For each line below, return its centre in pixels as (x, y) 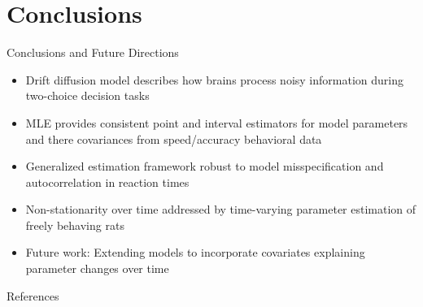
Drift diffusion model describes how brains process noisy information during (214, 79)
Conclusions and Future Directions (93, 52)
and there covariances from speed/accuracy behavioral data (174, 138)
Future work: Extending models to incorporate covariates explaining (195, 252)
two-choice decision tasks (87, 95)
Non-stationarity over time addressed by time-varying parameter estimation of (221, 209)
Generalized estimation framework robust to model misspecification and (205, 166)
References (33, 295)
